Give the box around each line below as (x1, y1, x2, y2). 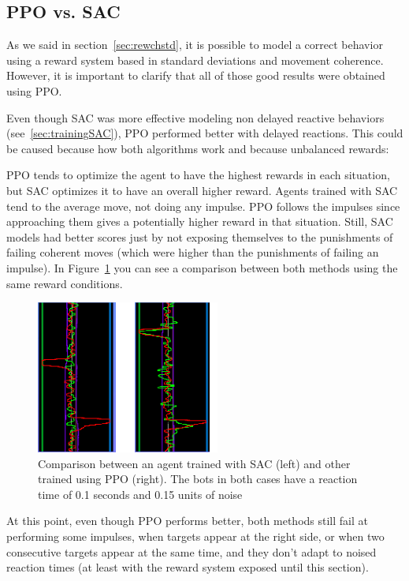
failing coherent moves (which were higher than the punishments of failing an (6, 244, 379, 261)
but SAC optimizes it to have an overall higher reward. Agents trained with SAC (6, 182, 398, 198)
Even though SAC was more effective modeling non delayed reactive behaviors (6, 109, 385, 126)
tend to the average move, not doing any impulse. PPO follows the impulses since (6, 197, 400, 214)
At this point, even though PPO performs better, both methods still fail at (6, 512, 368, 529)
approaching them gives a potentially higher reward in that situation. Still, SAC (6, 213, 393, 230)
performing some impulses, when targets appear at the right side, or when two (6, 528, 385, 545)
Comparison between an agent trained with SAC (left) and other (38, 455, 351, 471)
